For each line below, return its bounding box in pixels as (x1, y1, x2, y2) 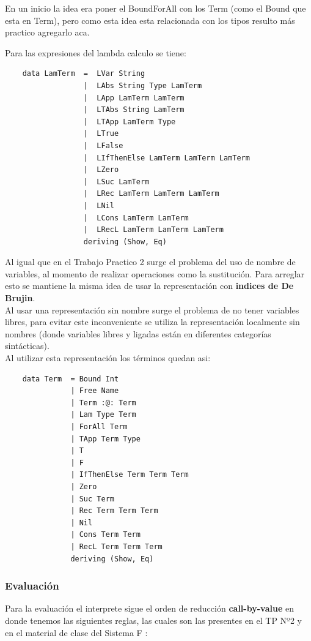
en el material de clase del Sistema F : (5, 626, 148, 639)
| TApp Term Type (70, 434, 141, 443)
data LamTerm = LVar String (22, 69, 145, 78)
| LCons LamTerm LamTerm (83, 213, 189, 222)
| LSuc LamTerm (83, 177, 150, 186)
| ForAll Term (70, 422, 128, 431)
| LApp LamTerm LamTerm (83, 93, 185, 102)
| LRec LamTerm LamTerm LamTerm (83, 189, 219, 198)
